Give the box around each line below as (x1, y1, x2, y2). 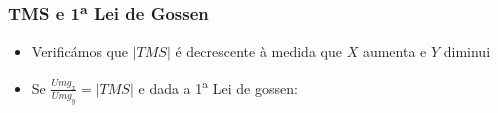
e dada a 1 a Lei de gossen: (138, 75, 298, 98)
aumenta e (362, 40, 427, 61)
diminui (443, 40, 491, 61)
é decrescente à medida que (175, 40, 342, 61)
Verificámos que (31, 40, 128, 61)
